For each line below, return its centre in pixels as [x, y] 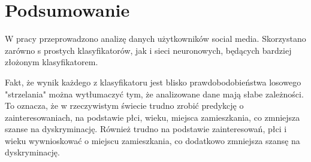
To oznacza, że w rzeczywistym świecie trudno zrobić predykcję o [124, 106]
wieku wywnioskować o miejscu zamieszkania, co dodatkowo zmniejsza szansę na [153, 140]
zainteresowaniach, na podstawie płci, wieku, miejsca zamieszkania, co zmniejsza [153, 117]
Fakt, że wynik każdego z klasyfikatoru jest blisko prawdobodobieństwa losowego [153, 82]
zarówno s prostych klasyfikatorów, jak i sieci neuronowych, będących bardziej [148, 50]
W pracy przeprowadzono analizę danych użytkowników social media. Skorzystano [155, 39]
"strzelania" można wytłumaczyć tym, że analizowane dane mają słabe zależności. [154, 94]
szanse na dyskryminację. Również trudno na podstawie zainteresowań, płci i [146, 129]
